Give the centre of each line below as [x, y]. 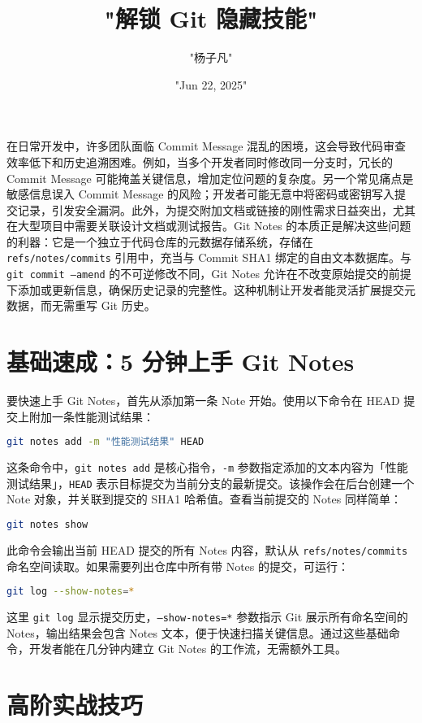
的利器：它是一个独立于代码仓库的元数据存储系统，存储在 [160, 241]
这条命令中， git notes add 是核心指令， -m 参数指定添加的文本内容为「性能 [207, 467]
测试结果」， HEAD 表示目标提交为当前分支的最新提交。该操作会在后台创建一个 [211, 483]
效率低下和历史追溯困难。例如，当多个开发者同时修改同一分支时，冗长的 [200, 161]
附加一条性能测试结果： [91, 416]
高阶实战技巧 [75, 705]
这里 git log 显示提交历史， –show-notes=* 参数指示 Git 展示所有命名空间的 [207, 617]
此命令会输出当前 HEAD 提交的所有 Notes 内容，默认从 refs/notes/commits [207, 549]
